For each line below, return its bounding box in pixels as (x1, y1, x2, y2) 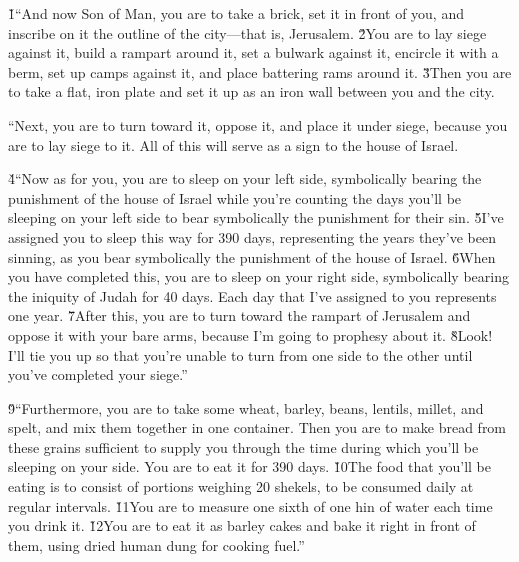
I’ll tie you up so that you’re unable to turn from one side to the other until (8, 344, 473, 365)
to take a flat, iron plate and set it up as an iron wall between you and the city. (8, 81, 495, 102)
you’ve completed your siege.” (8, 364, 188, 385)
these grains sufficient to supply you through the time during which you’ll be (8, 436, 479, 457)
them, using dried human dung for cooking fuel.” (8, 534, 305, 555)
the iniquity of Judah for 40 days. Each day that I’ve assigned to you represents (8, 285, 497, 306)
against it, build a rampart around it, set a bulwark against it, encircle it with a (8, 42, 499, 63)
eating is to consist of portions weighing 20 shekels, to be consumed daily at (8, 476, 474, 497)
